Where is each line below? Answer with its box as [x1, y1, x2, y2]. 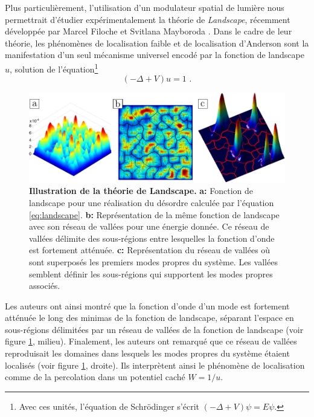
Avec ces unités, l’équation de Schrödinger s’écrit [19, 399, 200, 412]
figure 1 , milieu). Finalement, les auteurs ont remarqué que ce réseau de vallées [5, 335, 297, 347]
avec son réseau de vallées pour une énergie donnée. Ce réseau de [29, 220, 269, 233]
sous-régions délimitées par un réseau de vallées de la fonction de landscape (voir [5, 323, 304, 335]
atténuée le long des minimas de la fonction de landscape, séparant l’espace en [5, 311, 294, 324]
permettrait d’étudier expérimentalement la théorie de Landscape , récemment [5, 13, 290, 25]
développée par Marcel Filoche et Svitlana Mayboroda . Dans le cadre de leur [5, 25, 292, 37]
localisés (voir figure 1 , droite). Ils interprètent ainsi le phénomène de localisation [5, 358, 305, 371]
